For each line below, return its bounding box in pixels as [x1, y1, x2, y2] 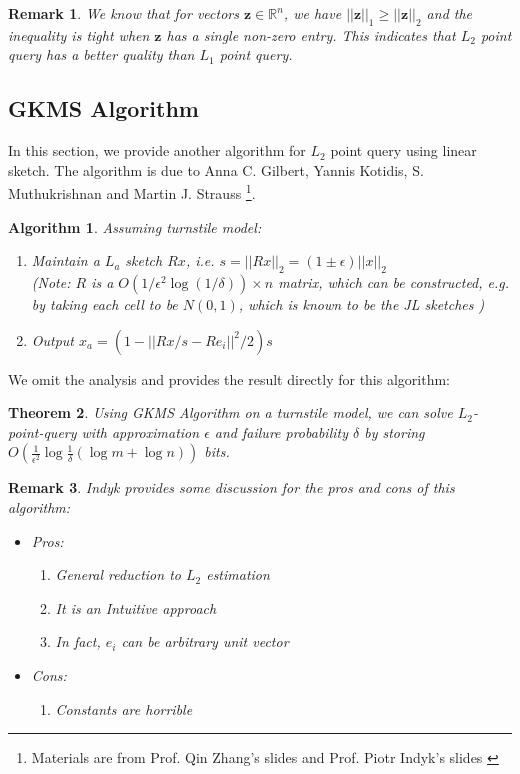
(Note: [31, 272, 71, 293]
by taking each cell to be [31, 294, 178, 315]
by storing [364, 421, 425, 442]
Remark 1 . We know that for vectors [8, 3, 239, 23]
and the [426, 3, 473, 23]
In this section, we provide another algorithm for [8, 140, 306, 161]
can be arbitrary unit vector [121, 631, 289, 652]
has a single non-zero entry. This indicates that [166, 24, 456, 45]
